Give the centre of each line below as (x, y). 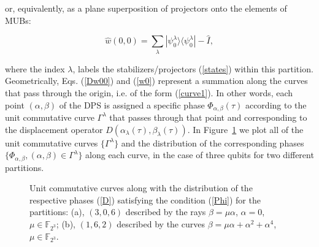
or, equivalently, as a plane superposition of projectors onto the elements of (146, 8)
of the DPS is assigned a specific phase (132, 104)
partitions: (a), (57, 212)
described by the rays (166, 212)
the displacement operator (54, 129)
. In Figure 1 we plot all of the (245, 129)
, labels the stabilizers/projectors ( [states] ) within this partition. (193, 68)
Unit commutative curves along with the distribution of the (141, 188)
